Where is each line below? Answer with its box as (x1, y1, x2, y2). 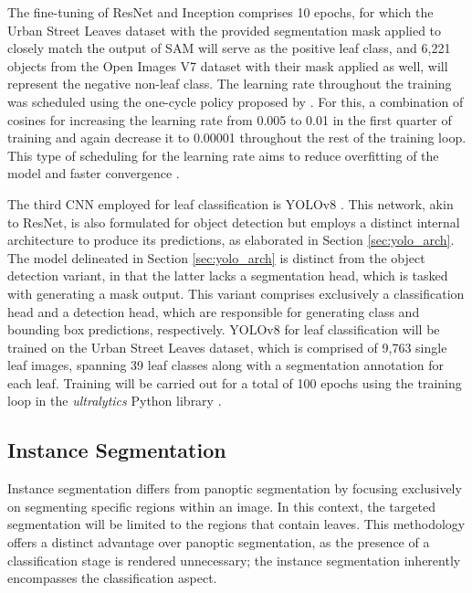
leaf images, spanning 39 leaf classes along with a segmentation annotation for (7, 355, 445, 375)
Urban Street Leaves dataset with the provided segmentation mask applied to (7, 20, 442, 39)
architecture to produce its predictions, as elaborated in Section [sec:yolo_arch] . (7, 230, 455, 249)
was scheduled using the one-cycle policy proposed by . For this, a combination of (7, 91, 464, 111)
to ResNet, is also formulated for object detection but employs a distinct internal (7, 212, 460, 231)
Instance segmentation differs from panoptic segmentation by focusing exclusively (7, 479, 462, 498)
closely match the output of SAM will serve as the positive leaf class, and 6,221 (7, 38, 451, 58)
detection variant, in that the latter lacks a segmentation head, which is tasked (7, 266, 448, 285)
